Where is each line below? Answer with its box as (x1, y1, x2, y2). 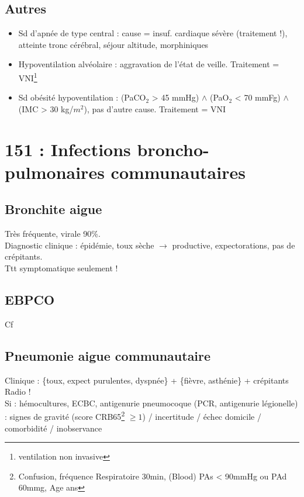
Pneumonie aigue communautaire (5, 346, 211, 364)
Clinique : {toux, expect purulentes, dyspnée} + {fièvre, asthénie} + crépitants (5, 374, 289, 386)
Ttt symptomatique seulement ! (5, 261, 118, 274)
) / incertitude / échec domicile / (142, 410, 261, 422)
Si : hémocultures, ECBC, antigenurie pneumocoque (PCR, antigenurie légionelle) (5, 396, 298, 409)
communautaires (110, 160, 246, 184)
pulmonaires (5, 160, 105, 184)
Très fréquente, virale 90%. (5, 227, 101, 240)
